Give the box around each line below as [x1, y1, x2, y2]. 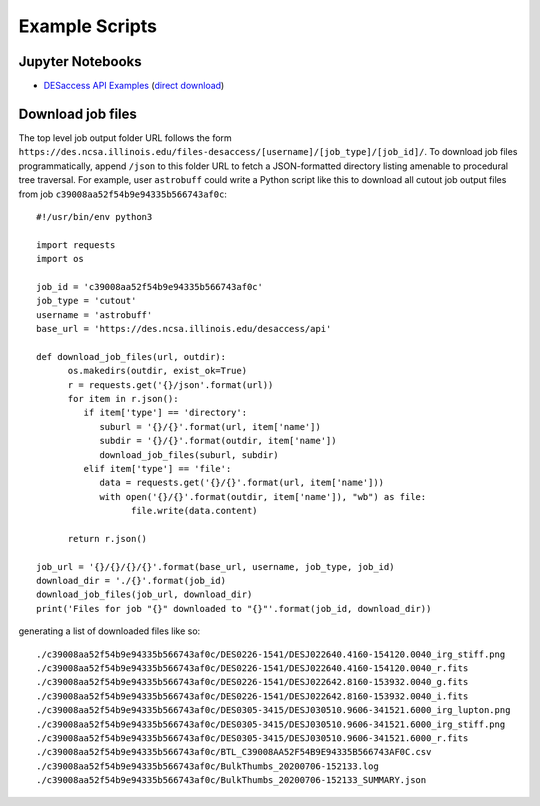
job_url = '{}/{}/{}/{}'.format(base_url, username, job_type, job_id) [36, 561, 395, 572]
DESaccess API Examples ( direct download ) [43, 80, 225, 92]
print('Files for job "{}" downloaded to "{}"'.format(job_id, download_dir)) [36, 603, 432, 614]
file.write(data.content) [130, 505, 259, 517]
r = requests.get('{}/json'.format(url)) [67, 379, 274, 390]
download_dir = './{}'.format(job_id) [36, 575, 227, 587]
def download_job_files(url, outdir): [36, 351, 227, 362]
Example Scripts [18, 15, 157, 37]
